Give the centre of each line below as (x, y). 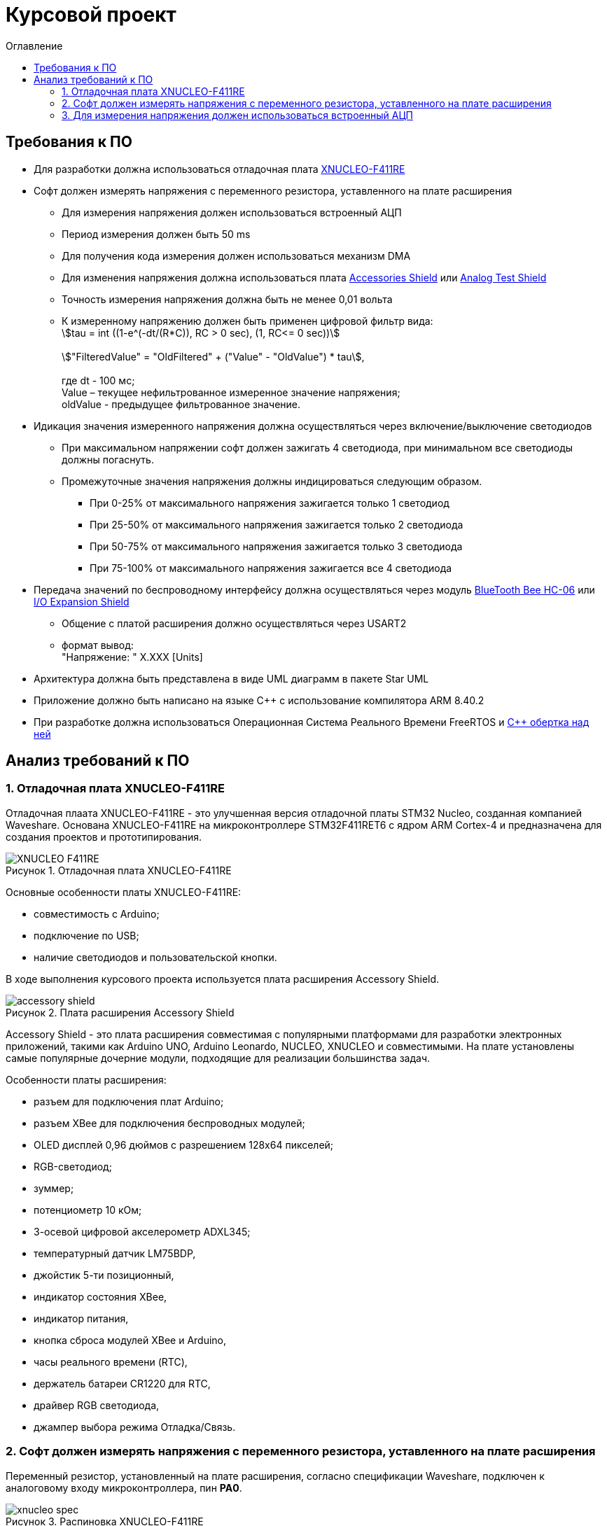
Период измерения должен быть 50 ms (156, 234)
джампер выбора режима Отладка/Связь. (135, 1427)
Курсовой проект (91, 15)
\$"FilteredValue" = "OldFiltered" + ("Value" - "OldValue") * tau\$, (213, 356)
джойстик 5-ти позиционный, (104, 1275)
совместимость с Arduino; (97, 913)
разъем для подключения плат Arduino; (129, 1101)
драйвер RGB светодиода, (97, 1405)
